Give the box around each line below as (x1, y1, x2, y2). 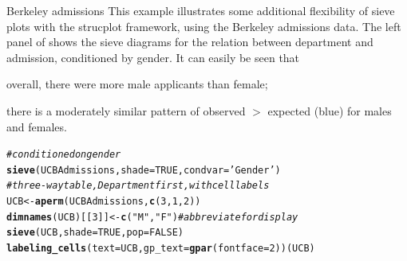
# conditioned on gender (6, 149, 121, 161)
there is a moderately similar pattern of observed (6, 102, 246, 119)
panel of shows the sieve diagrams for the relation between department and (6, 33, 373, 50)
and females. (6, 118, 67, 134)
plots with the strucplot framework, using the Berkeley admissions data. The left (6, 18, 401, 34)
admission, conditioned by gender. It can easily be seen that (6, 49, 300, 65)
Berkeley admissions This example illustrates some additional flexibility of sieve (6, 2, 395, 18)
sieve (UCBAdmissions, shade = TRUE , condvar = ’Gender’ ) (6, 164, 281, 176)
